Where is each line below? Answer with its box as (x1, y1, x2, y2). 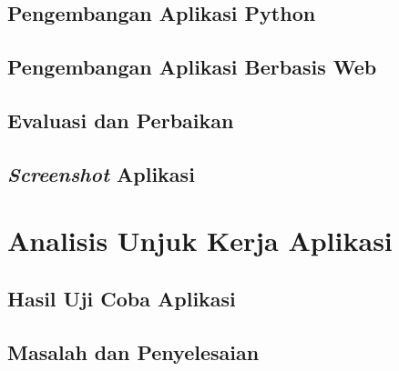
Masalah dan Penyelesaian (7, 337, 260, 366)
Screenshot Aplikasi (7, 159, 195, 187)
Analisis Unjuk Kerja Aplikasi (7, 222, 393, 259)
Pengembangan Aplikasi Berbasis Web (7, 53, 377, 81)
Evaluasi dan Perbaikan (7, 105, 234, 134)
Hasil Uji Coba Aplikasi (7, 284, 236, 312)
